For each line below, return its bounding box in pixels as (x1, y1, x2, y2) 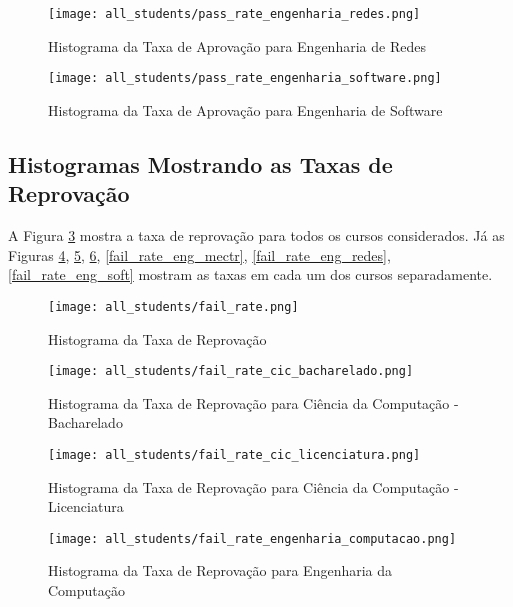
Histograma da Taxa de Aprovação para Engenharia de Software (48, 99, 443, 120)
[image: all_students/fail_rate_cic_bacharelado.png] (48, 364, 414, 379)
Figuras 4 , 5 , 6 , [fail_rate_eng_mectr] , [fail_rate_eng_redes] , (8, 244, 391, 265)
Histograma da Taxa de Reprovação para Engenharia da (48, 560, 393, 581)
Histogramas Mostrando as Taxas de (8, 148, 393, 179)
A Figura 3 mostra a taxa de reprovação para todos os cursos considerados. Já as (8, 225, 505, 246)
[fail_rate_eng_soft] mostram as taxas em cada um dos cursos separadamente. (8, 264, 493, 285)
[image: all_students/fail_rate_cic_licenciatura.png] (48, 447, 421, 462)
